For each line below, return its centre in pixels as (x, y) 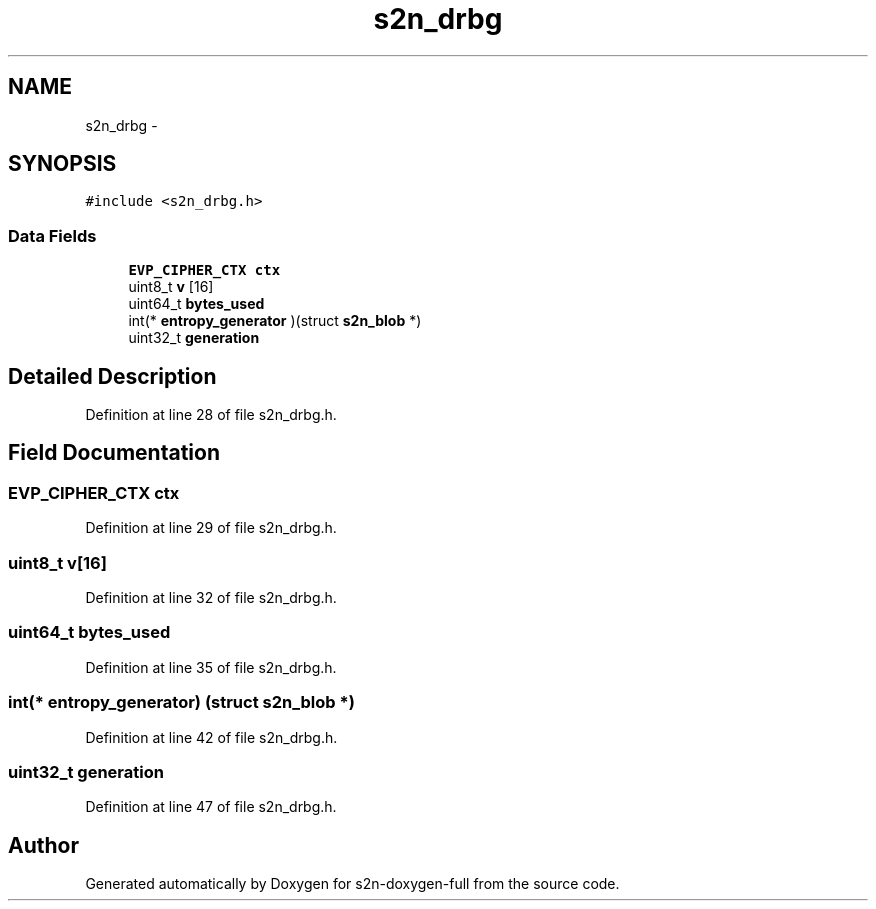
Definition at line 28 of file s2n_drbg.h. (211, 415)
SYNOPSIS (62, 164)
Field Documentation (114, 453)
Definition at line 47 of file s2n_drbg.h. (211, 807)
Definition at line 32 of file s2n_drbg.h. (211, 597)
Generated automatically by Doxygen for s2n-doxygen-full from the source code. (352, 884)
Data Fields (52, 235)
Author (43, 845)
